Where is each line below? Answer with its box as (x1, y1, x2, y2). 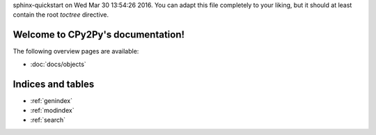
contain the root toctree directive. (13, 10, 109, 19)
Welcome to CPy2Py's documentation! (13, 29, 185, 41)
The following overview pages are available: (13, 47, 139, 56)
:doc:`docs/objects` (30, 60, 86, 68)
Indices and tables (13, 78, 95, 90)
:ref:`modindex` (30, 106, 75, 114)
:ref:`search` (30, 116, 66, 125)
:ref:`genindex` (30, 96, 73, 104)
